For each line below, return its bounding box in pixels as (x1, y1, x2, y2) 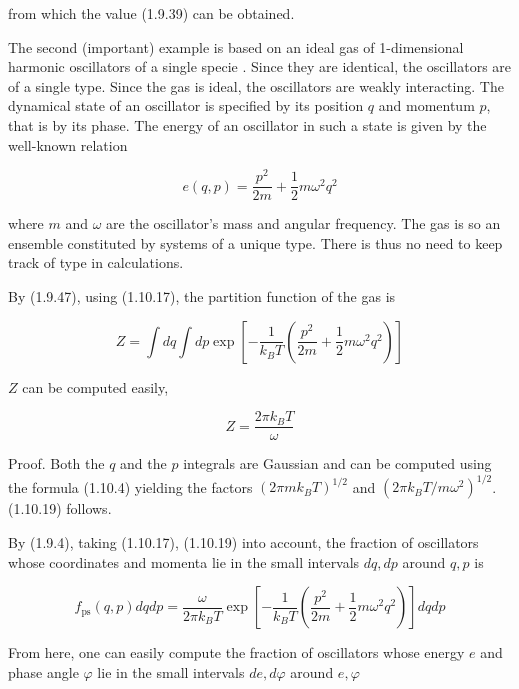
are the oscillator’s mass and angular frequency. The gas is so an (106, 213, 501, 234)
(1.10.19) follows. (8, 498, 112, 519)
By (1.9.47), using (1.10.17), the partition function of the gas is (8, 286, 396, 307)
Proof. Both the (8, 453, 105, 474)
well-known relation (8, 134, 128, 155)
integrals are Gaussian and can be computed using (183, 453, 492, 474)
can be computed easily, (22, 376, 169, 397)
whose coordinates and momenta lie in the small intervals (8, 551, 360, 572)
